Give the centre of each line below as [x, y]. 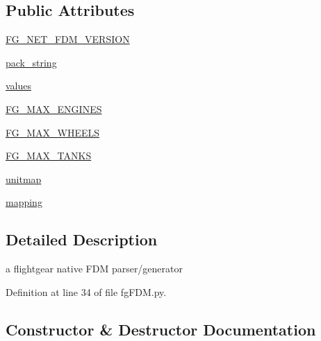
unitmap [24, 178]
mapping [24, 202]
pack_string [31, 62]
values [19, 86]
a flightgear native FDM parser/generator [94, 269]
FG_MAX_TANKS [49, 156]
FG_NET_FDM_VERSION [68, 39]
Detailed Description [82, 239]
